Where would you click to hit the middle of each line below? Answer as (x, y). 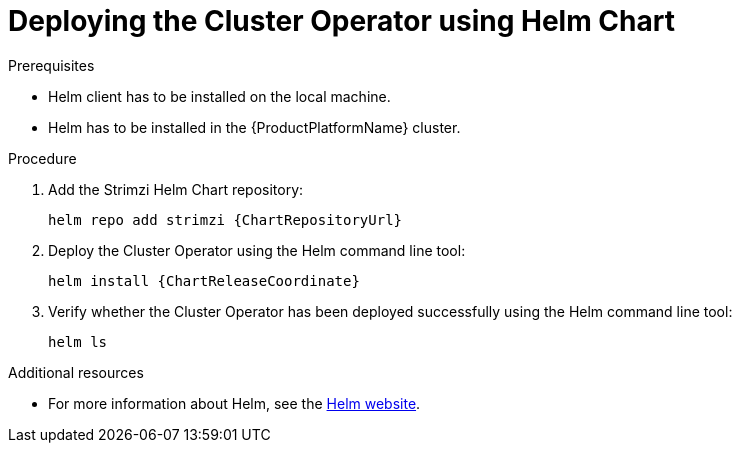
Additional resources (76, 372)
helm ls (78, 341)
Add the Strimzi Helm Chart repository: (176, 189)
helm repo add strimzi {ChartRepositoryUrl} (225, 219)
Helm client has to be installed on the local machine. (219, 96)
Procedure (42, 158)
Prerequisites (51, 65)
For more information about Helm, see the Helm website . (234, 403)
